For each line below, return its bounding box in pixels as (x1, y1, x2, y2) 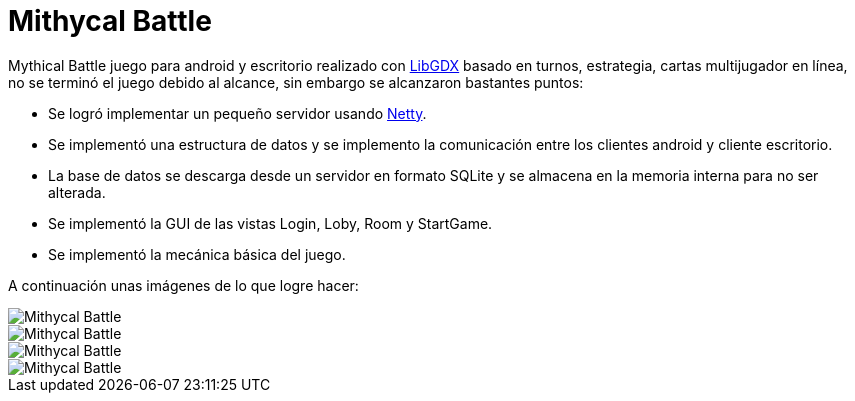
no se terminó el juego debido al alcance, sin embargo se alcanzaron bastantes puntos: (8, 73, 584, 91)
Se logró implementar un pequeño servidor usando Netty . (48, 104, 427, 122)
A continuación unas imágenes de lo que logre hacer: (8, 276, 359, 294)
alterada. (48, 183, 106, 201)
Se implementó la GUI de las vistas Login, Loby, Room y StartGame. (48, 214, 493, 232)
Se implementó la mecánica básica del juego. (48, 245, 346, 263)
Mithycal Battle (8, 4, 212, 38)
